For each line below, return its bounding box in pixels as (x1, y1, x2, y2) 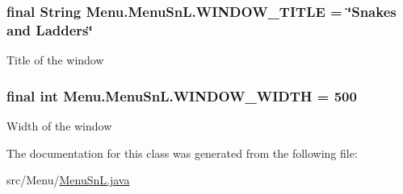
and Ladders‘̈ (6, 19, 93, 39)
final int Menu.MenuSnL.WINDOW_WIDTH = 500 (6, 85, 357, 105)
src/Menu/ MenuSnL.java (6, 171, 130, 188)
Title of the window (6, 52, 104, 68)
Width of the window (6, 117, 112, 134)
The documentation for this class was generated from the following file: (6, 144, 358, 161)
